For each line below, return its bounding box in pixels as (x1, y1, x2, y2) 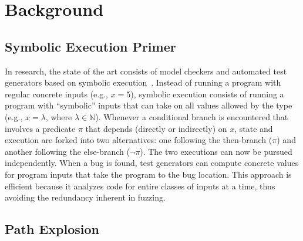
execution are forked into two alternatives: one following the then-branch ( (5, 134, 272, 146)
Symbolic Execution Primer (5, 37, 176, 55)
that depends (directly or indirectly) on (85, 122, 227, 134)
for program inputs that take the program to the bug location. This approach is (5, 168, 292, 180)
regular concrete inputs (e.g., (5, 87, 108, 100)
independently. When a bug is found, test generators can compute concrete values (5, 157, 299, 169)
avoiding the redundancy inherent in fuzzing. (5, 191, 166, 203)
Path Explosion (5, 220, 99, 238)
